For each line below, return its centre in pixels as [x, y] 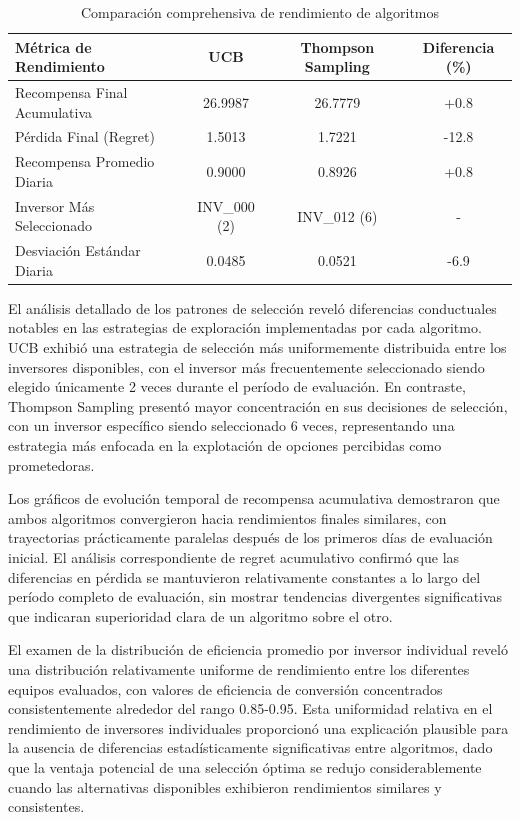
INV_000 [226, 205]
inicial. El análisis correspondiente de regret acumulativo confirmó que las [234, 557]
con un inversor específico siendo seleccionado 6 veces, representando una [231, 425]
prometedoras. [51, 464]
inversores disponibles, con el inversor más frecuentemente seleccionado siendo [246, 366]
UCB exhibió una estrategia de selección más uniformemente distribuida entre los [257, 347]
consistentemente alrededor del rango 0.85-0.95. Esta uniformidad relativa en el [250, 708]
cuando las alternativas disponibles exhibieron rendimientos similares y [225, 786]
